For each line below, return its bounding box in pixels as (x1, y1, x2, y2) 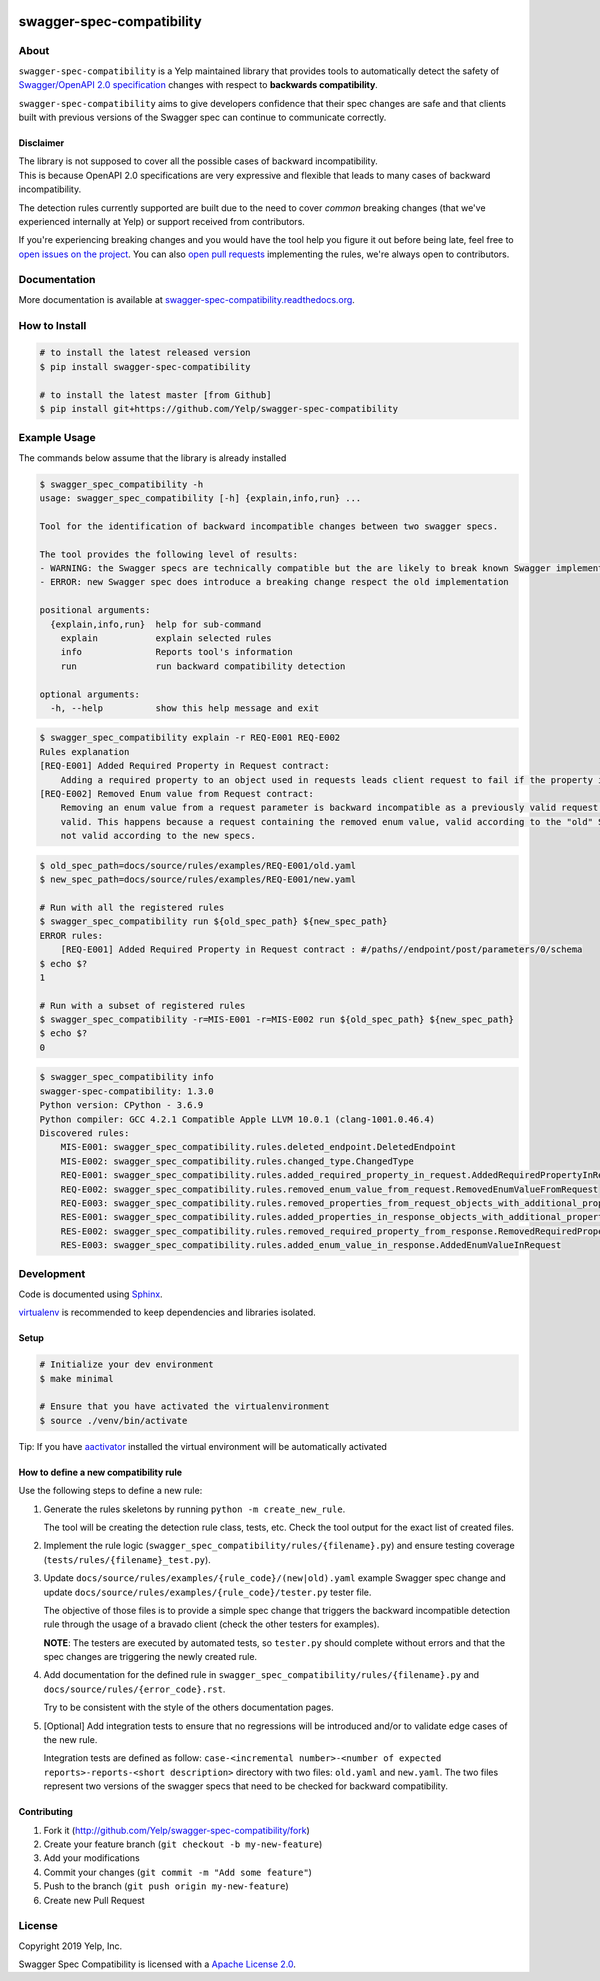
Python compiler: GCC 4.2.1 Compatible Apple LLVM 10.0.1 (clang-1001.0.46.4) (39, 1113, 435, 1125)
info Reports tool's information (60, 646, 294, 658)
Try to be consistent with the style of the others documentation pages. (43, 1701, 334, 1714)
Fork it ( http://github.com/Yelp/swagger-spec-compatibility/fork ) (43, 1824, 310, 1836)
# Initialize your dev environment (39, 1359, 214, 1370)
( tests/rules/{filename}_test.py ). (43, 1553, 212, 1565)
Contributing (18, 1806, 74, 1818)
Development (18, 1267, 86, 1281)
